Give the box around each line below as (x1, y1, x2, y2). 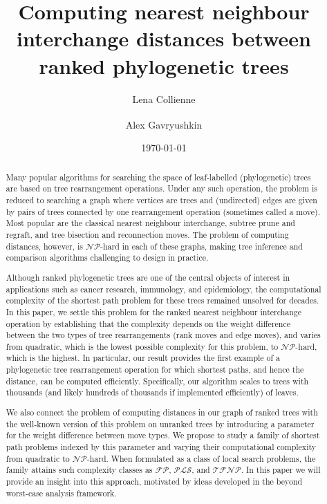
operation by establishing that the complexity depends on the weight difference (6, 317, 290, 329)
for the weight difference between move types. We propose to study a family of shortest (6, 429, 320, 441)
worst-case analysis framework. (6, 487, 117, 498)
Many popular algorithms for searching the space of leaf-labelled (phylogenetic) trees (6, 171, 311, 183)
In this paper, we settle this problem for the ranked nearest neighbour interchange (6, 306, 302, 317)
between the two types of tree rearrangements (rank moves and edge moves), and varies (6, 329, 321, 341)
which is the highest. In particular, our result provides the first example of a (6, 352, 281, 364)
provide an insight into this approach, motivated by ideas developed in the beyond (6, 475, 303, 487)
